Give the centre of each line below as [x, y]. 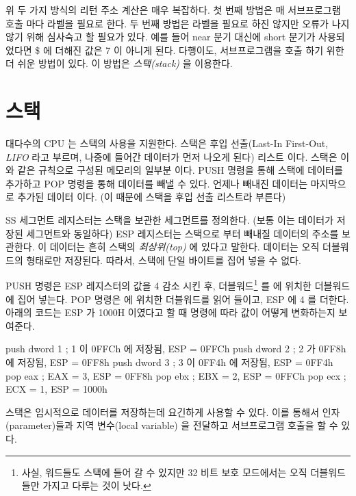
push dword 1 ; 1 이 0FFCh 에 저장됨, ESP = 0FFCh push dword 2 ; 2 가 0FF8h [176, 349]
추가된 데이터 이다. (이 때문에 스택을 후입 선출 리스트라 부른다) [152, 197]
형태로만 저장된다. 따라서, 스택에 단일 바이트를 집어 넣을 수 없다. [164, 260]
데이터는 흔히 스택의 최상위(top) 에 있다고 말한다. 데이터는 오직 [185, 247]
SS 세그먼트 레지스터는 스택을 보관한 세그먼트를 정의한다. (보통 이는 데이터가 [170, 220]
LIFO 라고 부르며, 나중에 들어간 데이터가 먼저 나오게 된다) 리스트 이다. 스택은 [171, 156]
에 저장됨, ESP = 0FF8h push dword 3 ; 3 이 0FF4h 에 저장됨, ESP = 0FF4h [169, 362]
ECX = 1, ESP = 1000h [56, 389]
